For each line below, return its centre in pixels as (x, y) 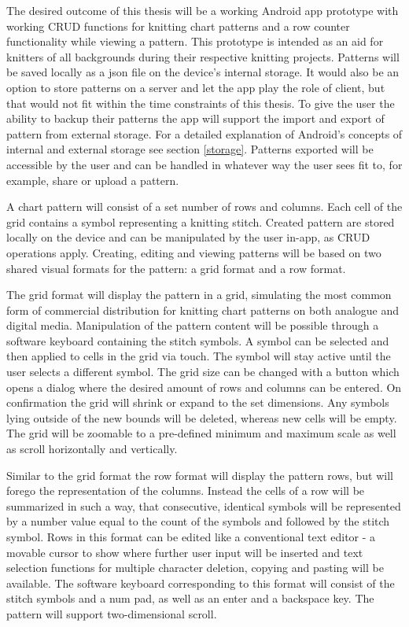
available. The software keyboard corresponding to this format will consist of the (201, 583)
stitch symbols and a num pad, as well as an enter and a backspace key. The (190, 598)
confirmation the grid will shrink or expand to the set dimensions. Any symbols (198, 402)
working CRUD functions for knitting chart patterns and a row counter (178, 26)
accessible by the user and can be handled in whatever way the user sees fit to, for (204, 164)
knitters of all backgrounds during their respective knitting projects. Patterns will (203, 56)
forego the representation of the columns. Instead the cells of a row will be (186, 491)
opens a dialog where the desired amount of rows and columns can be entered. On (204, 387)
